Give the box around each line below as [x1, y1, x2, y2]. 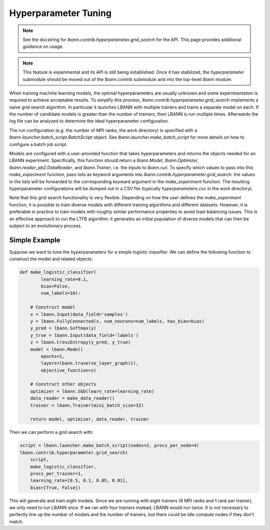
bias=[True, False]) [30, 484, 81, 490]
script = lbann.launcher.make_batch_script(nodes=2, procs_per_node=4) [19, 443, 199, 448]
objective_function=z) [40, 367, 97, 373]
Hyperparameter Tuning [9, 8, 112, 19]
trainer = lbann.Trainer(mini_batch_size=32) [30, 402, 144, 408]
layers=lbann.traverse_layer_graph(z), [40, 360, 138, 366]
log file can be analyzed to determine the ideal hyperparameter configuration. [9, 118, 169, 124]
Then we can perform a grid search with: [9, 429, 93, 435]
